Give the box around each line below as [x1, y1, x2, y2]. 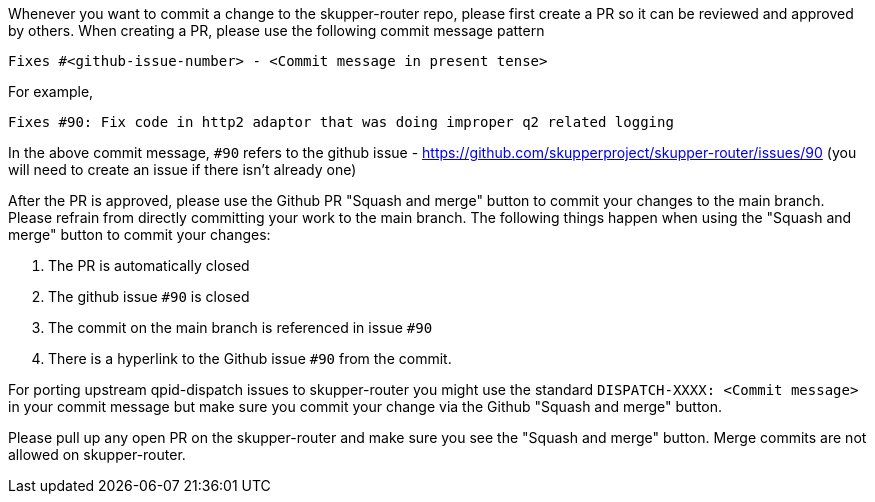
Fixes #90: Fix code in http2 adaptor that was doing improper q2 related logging [8, 114, 674, 130]
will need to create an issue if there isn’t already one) [8, 161, 357, 178]
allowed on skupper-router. [8, 446, 186, 463]
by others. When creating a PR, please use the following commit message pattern [8, 22, 545, 39]
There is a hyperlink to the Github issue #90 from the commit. [48, 350, 452, 367]
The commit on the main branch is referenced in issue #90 [48, 319, 433, 336]
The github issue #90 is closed [48, 288, 250, 305]
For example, [8, 83, 94, 100]
